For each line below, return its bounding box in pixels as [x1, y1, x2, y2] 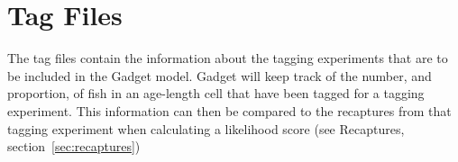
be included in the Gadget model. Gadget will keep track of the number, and [7, 66, 432, 85]
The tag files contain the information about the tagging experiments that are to [7, 49, 448, 67]
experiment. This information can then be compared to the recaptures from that [7, 101, 452, 120]
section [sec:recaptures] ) [7, 137, 141, 156]
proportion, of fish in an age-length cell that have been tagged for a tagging [7, 84, 425, 103]
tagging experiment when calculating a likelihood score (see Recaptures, [7, 119, 405, 138]
